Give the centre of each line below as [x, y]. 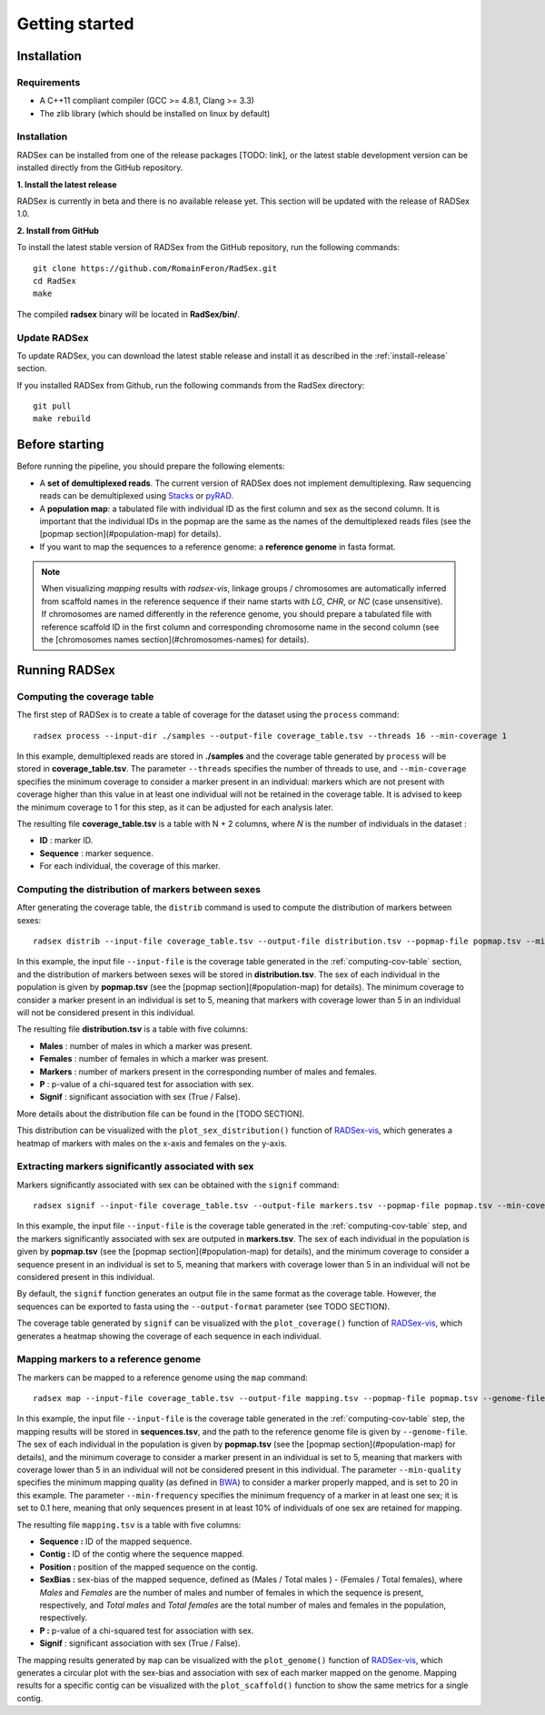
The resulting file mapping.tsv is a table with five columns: [129, 1525]
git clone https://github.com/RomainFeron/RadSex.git [155, 268]
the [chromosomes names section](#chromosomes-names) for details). [175, 640]
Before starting [60, 444]
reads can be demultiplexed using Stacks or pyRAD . [137, 496]
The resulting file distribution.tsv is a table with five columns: [133, 1029]
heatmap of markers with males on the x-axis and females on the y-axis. [152, 1143]
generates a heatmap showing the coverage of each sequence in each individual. [169, 1336]
